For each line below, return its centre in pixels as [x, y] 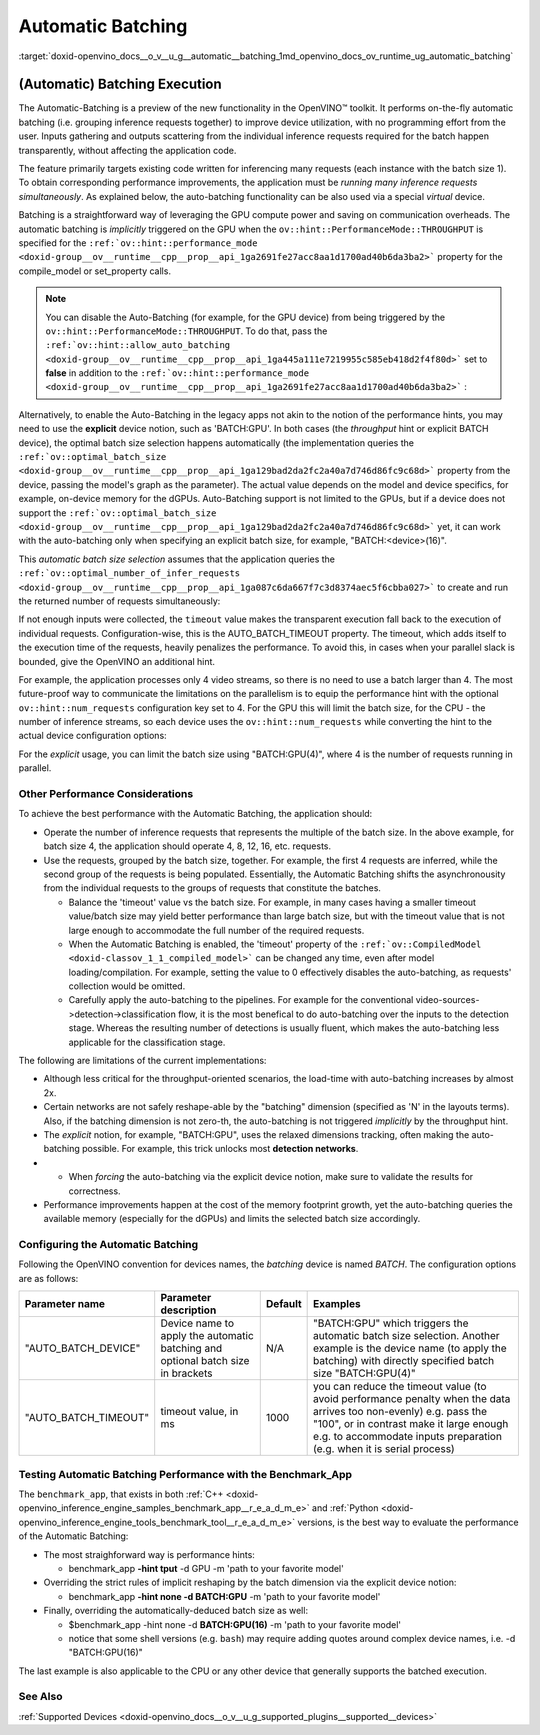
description [188, 1310]
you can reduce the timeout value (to [400, 1387]
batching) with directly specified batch [404, 1361]
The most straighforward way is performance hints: [149, 1554]
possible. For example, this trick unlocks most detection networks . [220, 1149]
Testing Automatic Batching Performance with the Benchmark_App [185, 1474]
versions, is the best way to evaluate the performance [407, 1522]
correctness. [94, 1191]
